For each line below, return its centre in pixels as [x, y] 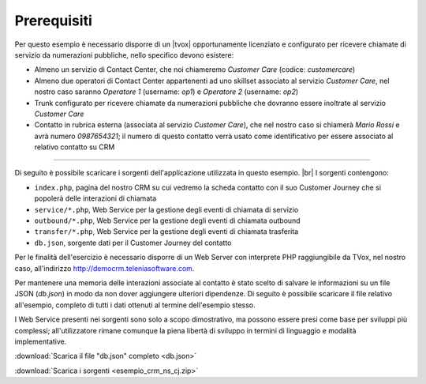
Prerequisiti [53, 21]
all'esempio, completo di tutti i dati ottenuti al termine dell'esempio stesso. [135, 305]
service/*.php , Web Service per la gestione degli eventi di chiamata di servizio [166, 209]
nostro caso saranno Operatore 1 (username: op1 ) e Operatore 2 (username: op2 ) [166, 92]
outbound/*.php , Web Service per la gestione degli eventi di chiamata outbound [167, 220]
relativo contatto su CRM [75, 147]
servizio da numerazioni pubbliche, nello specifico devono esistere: [124, 55]
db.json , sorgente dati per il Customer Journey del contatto [133, 243]
